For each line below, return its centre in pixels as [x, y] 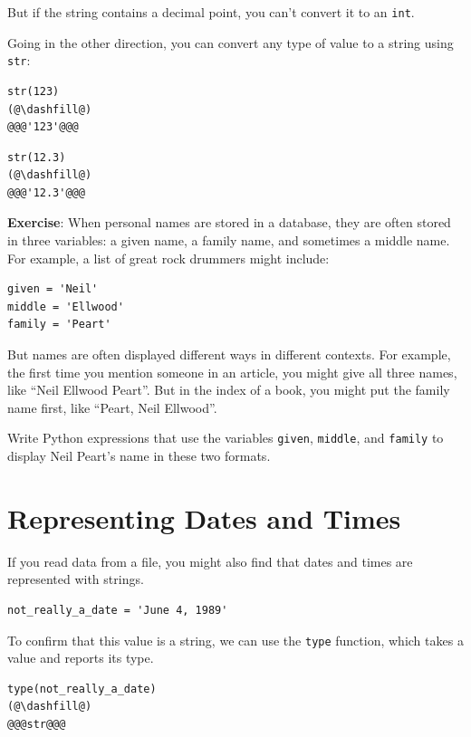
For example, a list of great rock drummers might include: [168, 258]
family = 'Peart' [59, 325]
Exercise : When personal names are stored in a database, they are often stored [229, 222]
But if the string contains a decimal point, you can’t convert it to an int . [211, 12]
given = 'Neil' [53, 289]
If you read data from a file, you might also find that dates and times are [210, 561]
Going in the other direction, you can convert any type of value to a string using [231, 42]
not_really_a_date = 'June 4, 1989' [118, 610]
